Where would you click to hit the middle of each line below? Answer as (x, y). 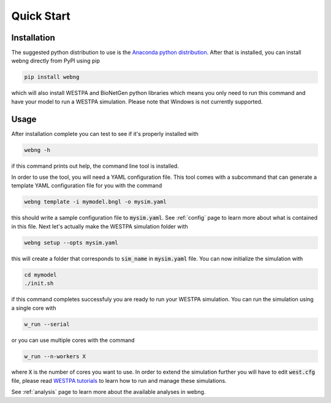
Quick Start (41, 16)
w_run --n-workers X (55, 356)
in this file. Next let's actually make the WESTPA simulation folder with (100, 226)
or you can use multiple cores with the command (73, 340)
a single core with (34, 308)
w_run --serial (47, 324)
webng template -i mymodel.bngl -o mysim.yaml (95, 202)
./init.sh (39, 284)
